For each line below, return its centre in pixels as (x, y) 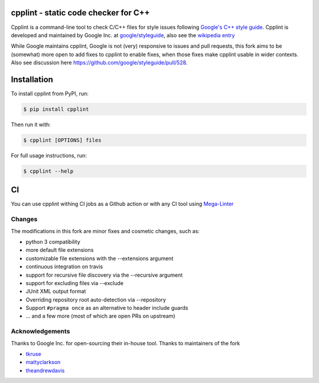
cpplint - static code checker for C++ (80, 13)
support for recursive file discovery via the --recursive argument (104, 275)
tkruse (33, 353)
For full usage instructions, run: (49, 155)
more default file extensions (60, 250)
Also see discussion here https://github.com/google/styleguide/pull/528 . (99, 63)
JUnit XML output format (56, 292)
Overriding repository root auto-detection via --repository (96, 299)
